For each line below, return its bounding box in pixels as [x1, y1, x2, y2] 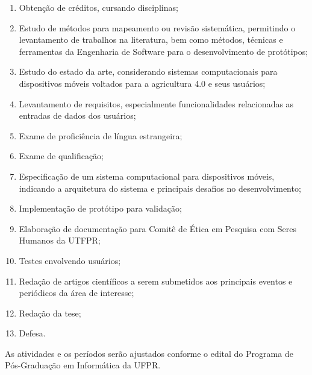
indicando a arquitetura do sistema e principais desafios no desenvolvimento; [19, 181, 301, 194]
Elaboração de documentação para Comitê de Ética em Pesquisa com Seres [19, 222, 296, 235]
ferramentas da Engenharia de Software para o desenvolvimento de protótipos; [19, 45, 308, 57]
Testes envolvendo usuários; [19, 254, 121, 266]
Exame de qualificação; [19, 150, 104, 162]
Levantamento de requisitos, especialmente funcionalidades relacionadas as [19, 97, 294, 110]
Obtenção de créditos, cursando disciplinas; [19, 1, 178, 13]
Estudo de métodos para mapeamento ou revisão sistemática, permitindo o [19, 21, 296, 34]
